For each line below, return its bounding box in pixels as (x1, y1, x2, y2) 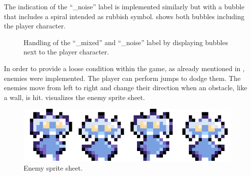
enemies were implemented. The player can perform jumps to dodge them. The (4, 73, 241, 83)
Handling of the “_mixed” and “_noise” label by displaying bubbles (23, 37, 228, 47)
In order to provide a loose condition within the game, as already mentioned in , (4, 63, 245, 73)
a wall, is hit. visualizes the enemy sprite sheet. (4, 92, 145, 102)
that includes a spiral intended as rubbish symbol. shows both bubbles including (4, 11, 245, 21)
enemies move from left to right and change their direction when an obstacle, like (4, 82, 247, 93)
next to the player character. (23, 47, 109, 57)
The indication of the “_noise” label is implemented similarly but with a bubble (4, 1, 245, 11)
